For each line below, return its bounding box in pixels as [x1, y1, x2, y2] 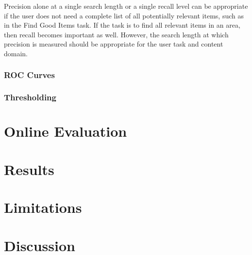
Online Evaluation [4, 121, 127, 141]
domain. [4, 48, 28, 58]
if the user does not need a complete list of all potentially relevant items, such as [4, 10, 244, 20]
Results [4, 159, 54, 179]
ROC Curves [4, 69, 55, 81]
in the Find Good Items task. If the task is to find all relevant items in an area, [4, 20, 240, 30]
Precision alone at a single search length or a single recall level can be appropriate [4, 1, 248, 11]
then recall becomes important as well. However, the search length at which [4, 29, 229, 39]
